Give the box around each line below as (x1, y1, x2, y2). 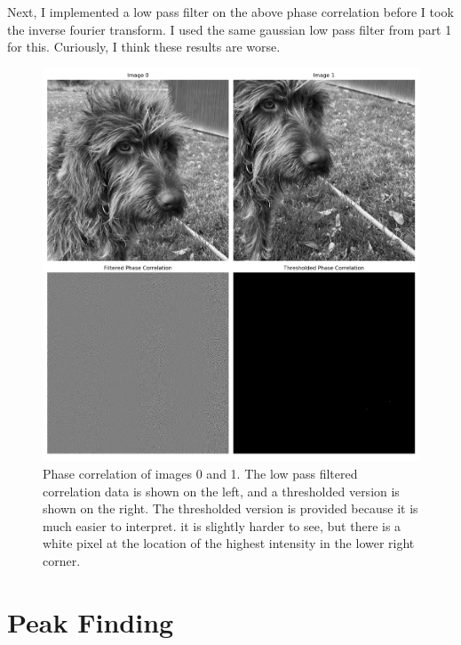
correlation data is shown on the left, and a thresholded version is (43, 481, 400, 500)
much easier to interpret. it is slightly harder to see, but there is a (43, 516, 401, 535)
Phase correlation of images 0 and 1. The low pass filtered (43, 464, 358, 483)
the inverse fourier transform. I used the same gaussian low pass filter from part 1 (7, 20, 452, 38)
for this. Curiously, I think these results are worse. (7, 37, 281, 56)
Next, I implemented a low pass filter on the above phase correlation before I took (7, 3, 454, 20)
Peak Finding (7, 603, 174, 640)
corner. (43, 552, 81, 570)
